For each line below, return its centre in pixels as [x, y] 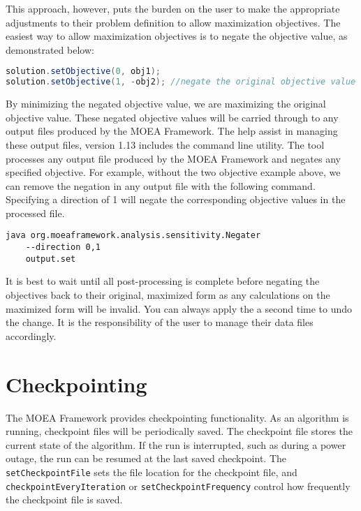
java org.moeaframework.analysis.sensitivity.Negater [133, 236]
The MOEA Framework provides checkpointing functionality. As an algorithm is [177, 417]
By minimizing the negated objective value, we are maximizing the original [166, 104]
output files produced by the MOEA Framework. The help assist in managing [172, 131]
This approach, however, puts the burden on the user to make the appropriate [173, 8]
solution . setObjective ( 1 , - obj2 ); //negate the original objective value [181, 82]
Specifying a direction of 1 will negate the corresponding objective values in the [176, 199]
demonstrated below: [50, 49]
